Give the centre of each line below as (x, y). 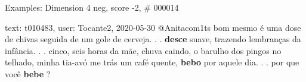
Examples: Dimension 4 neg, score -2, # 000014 (92, 7)
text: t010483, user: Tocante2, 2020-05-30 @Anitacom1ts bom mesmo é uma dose (153, 27)
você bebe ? (28, 73)
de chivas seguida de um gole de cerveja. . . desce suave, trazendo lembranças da (153, 39)
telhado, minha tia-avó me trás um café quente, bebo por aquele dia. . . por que (152, 62)
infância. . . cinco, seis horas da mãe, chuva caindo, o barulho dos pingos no (143, 50)
